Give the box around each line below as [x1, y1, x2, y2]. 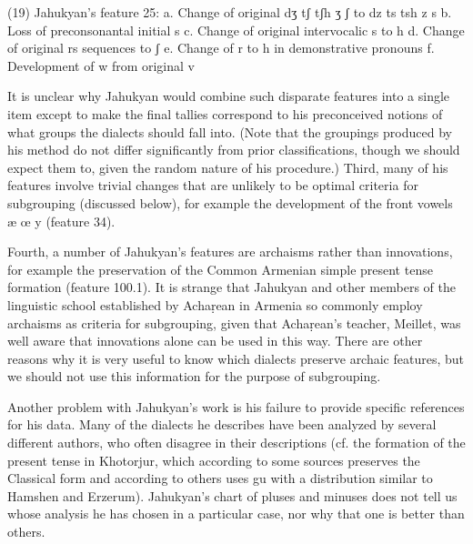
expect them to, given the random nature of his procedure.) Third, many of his [7, 157, 448, 176]
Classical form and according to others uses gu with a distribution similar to [7, 468, 433, 488]
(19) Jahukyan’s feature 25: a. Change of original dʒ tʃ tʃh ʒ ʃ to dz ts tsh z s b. [7, 3, 452, 21]
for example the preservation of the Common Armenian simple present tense [7, 259, 433, 278]
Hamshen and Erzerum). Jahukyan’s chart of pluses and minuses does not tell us [7, 486, 458, 505]
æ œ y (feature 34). [7, 211, 116, 230]
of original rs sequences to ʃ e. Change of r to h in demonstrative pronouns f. [7, 38, 435, 57]
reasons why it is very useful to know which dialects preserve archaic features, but [7, 348, 465, 368]
